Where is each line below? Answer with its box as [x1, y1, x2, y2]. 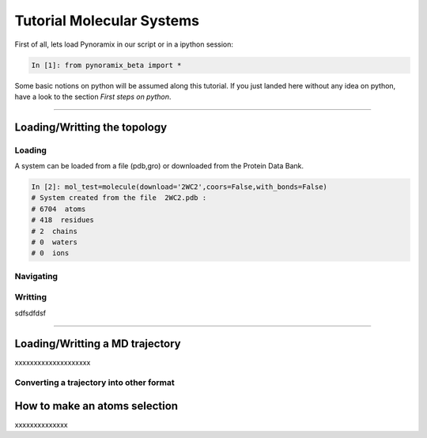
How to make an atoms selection [14, 399, 178, 413]
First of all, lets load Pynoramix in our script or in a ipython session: [14, 40, 233, 49]
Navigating [14, 270, 59, 281]
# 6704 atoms [31, 204, 86, 213]
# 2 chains [31, 226, 78, 236]
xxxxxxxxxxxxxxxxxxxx [14, 357, 91, 367]
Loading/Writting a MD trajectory [14, 337, 181, 350]
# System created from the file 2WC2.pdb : [31, 194, 207, 202]
